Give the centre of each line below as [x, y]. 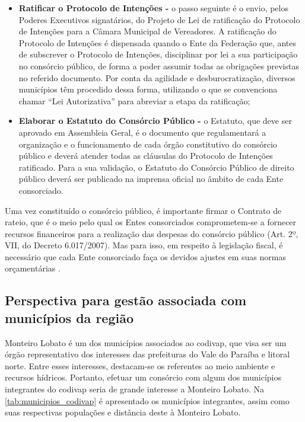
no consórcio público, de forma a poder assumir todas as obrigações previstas [159, 65]
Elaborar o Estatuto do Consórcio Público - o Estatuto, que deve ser [155, 121]
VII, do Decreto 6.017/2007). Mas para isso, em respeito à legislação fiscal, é [144, 245]
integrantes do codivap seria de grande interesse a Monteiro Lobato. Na [135, 389]
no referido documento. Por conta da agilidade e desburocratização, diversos [157, 77]
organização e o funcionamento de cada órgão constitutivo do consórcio [148, 144]
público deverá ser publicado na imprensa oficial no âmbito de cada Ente [151, 179]
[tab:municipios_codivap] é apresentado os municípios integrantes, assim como [147, 400]
